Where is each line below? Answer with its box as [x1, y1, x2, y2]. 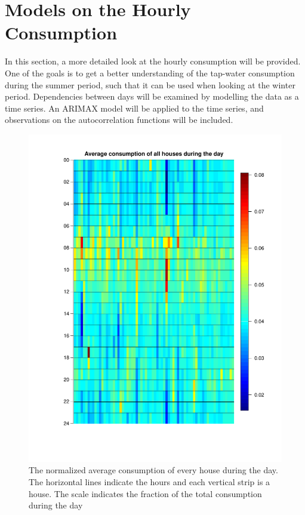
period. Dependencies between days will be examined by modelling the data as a [5, 90, 299, 103]
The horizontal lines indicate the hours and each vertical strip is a [29, 475, 270, 488]
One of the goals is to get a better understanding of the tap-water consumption [5, 66, 295, 79]
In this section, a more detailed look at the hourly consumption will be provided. [5, 55, 301, 67]
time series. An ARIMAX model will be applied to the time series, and [5, 101, 264, 114]
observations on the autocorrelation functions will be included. [5, 113, 233, 126]
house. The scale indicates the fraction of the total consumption [29, 487, 262, 499]
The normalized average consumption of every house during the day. [29, 464, 278, 476]
